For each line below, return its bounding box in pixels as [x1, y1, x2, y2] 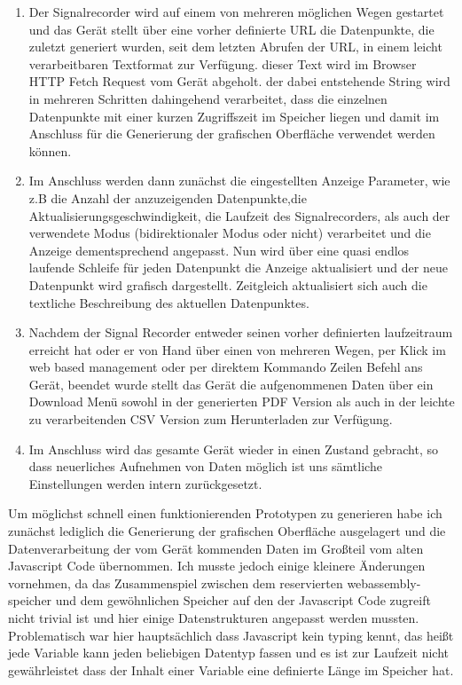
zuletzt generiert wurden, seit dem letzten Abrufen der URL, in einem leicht [28, 37, 442, 56]
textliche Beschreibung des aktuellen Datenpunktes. [28, 293, 309, 311]
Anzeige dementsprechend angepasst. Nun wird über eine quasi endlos [28, 240, 410, 259]
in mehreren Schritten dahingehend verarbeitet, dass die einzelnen [28, 89, 388, 107]
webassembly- [347, 573, 421, 592]
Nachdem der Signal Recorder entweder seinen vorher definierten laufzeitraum [28, 323, 453, 342]
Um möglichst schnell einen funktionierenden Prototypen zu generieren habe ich [8, 504, 442, 523]
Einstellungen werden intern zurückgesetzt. [28, 474, 262, 492]
